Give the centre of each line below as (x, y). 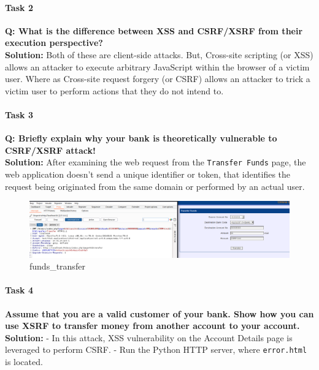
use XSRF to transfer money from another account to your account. (152, 326)
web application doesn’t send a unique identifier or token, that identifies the (148, 174)
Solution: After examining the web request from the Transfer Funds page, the (156, 162)
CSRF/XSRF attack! (50, 150)
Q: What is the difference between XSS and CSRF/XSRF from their (154, 30)
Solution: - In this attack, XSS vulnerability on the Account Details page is (149, 337)
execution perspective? (54, 43)
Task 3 (19, 114)
